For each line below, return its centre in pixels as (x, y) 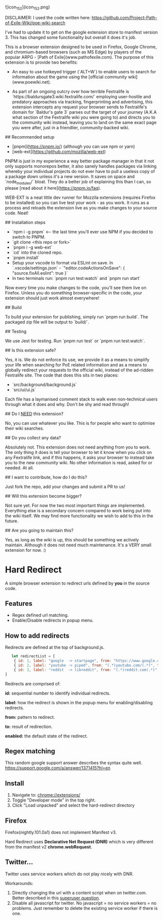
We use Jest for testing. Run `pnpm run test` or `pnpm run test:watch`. (75, 341)
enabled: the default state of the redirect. (47, 736)
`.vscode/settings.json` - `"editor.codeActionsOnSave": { (68, 268)
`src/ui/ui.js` (24, 390)
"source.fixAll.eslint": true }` (40, 273)
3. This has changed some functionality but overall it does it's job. (71, 37)
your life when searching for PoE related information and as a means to (76, 365)
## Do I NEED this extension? (34, 414)
